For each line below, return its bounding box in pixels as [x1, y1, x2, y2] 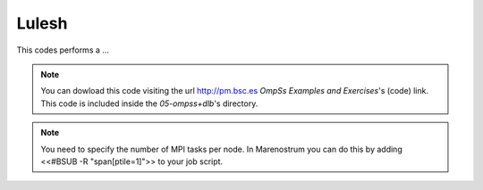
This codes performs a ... [16, 45, 109, 55]
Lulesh [16, 13, 68, 33]
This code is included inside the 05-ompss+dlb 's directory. [40, 98, 258, 109]
